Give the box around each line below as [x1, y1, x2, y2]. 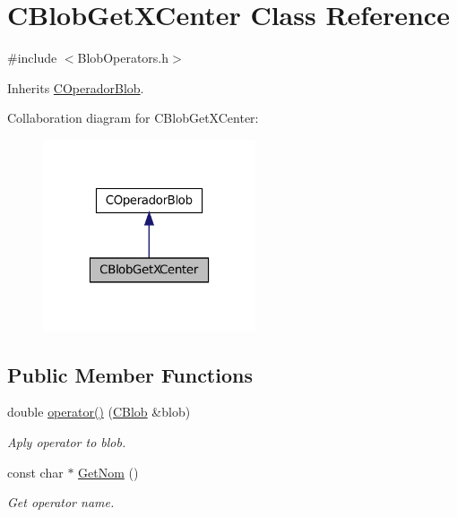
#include [7, 48, 57, 67]
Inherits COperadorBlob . [7, 78, 144, 97]
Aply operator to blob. [7, 432, 126, 451]
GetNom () [78, 462, 139, 481]
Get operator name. [7, 493, 115, 512]
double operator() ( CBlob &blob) [7, 402, 191, 421]
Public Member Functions [7, 360, 253, 388]
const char [7, 462, 64, 481]
